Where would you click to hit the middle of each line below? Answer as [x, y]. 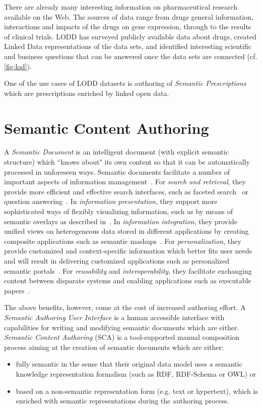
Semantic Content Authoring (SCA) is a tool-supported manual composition [122, 337]
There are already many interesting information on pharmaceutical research [121, 7]
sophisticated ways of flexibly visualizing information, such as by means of [119, 211]
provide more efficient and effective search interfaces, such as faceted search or [126, 191]
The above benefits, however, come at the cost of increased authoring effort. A [125, 307]
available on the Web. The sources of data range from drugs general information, [129, 16]
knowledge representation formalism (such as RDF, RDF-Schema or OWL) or [136, 373]
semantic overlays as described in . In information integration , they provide [121, 221]
